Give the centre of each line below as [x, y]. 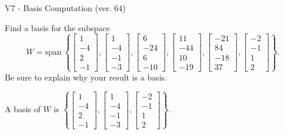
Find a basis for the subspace [57, 27]
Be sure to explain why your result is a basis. [86, 77]
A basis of [23, 109]
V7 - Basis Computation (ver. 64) [65, 8]
